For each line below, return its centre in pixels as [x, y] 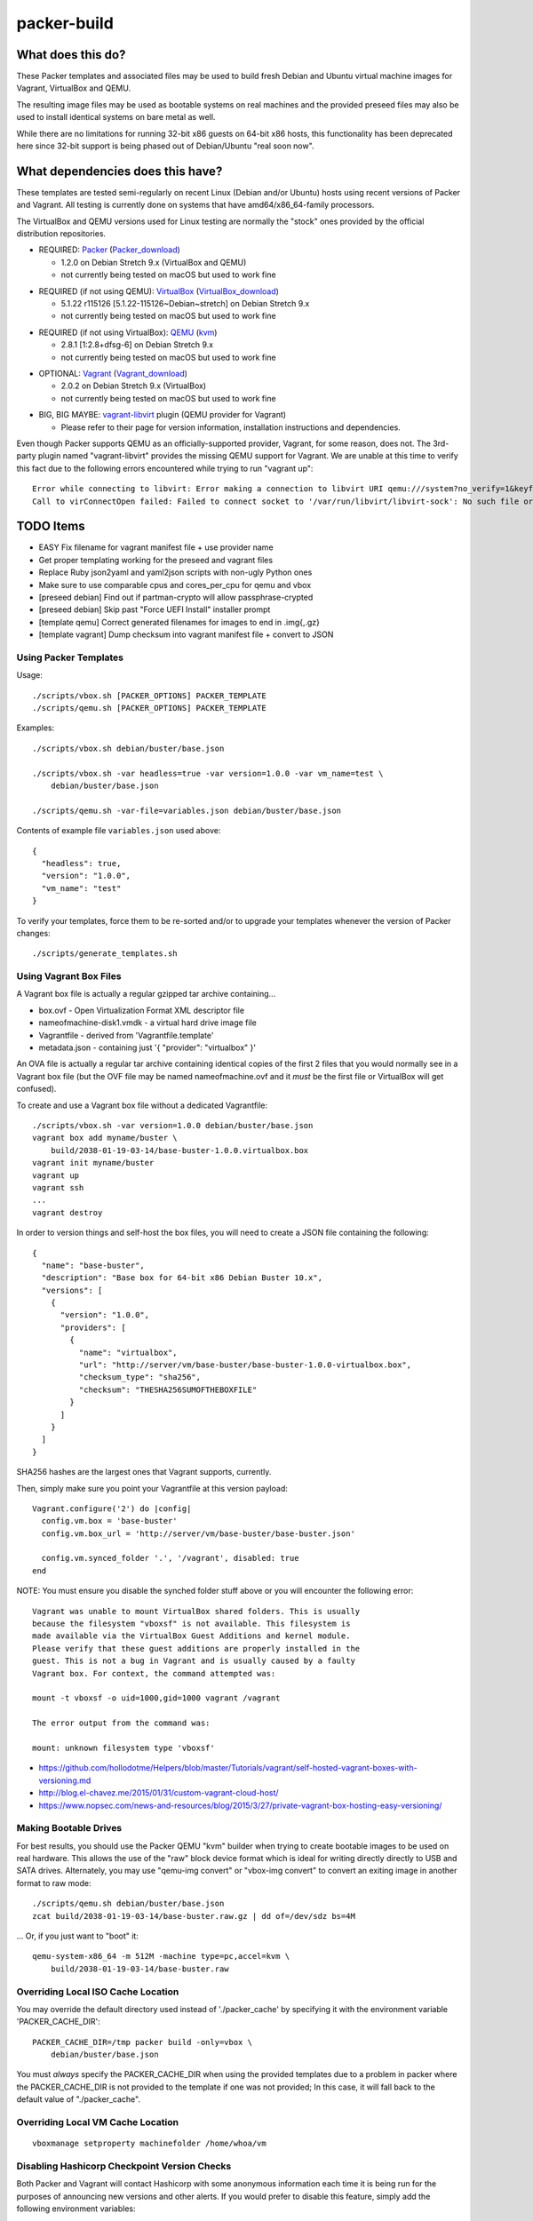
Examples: [36, 728]
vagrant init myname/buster [93, 1163]
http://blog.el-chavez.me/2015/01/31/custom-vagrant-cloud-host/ [159, 1793]
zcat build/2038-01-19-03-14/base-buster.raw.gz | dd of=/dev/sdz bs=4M [194, 1916]
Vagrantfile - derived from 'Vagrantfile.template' [126, 1035]
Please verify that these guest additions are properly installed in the [196, 1648]
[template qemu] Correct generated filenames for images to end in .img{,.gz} [179, 622]
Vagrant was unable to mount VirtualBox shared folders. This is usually [196, 1611]
